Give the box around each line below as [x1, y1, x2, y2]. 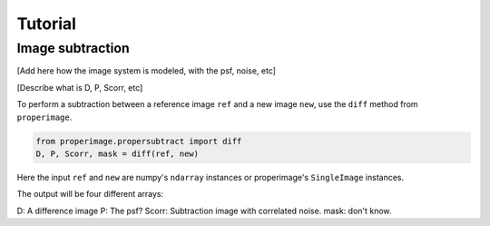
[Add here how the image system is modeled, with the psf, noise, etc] [16, 65, 277, 76]
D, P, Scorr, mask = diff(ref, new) [35, 148, 200, 159]
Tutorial [16, 14, 77, 34]
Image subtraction [16, 40, 131, 56]
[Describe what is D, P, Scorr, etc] [16, 82, 143, 93]
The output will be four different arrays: [16, 189, 164, 200]
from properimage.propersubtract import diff [35, 136, 242, 146]
